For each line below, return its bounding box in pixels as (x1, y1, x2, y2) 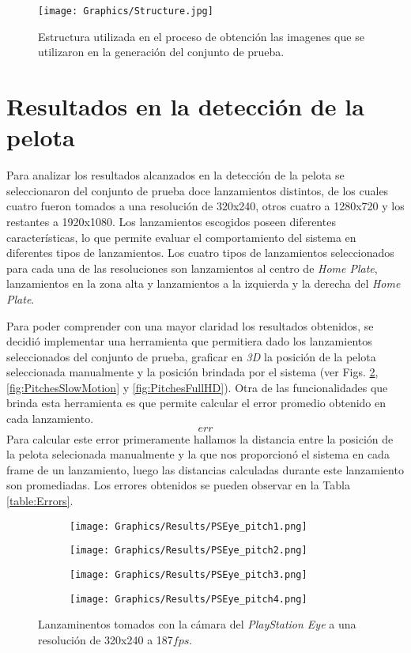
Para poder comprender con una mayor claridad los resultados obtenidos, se (6, 317, 374, 334)
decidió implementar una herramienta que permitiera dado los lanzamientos (6, 333, 372, 349)
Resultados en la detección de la (6, 90, 364, 123)
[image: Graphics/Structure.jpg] (38, 6, 213, 17)
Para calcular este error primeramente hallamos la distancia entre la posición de (6, 430, 394, 447)
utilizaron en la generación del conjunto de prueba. (38, 43, 285, 60)
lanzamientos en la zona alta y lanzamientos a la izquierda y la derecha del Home (6, 275, 401, 292)
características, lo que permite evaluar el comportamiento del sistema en (6, 228, 356, 245)
